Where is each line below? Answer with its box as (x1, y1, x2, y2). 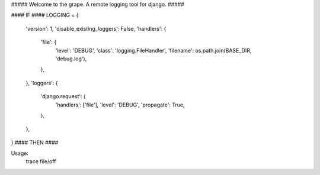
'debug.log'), (55, 55, 87, 62)
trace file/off (25, 158, 56, 165)
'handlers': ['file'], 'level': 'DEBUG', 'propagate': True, (55, 101, 185, 108)
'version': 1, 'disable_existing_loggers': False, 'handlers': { (25, 25, 167, 32)
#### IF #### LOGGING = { (11, 12, 79, 19)
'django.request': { (40, 93, 86, 100)
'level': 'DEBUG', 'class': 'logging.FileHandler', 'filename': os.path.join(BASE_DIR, (55, 47, 252, 54)
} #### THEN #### (11, 139, 59, 146)
